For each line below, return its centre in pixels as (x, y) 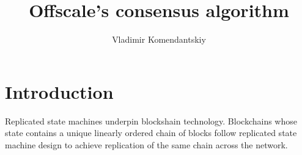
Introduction (59, 91)
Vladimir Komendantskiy (159, 39)
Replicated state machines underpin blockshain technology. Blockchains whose (151, 121)
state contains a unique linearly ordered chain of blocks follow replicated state (151, 133)
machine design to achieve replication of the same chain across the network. (146, 144)
